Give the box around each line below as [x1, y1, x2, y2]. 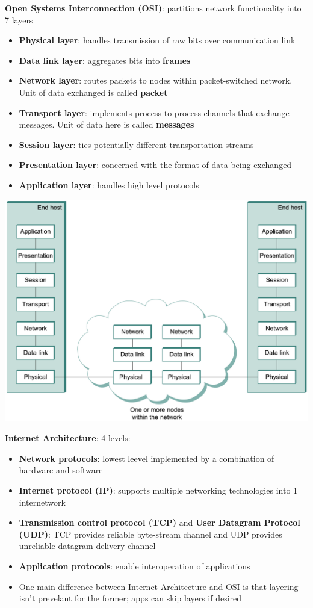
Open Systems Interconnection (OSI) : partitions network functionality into [5, 2, 302, 14]
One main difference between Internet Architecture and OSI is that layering [19, 580, 299, 592]
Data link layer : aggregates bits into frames [19, 54, 191, 66]
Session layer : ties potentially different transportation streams [19, 138, 254, 150]
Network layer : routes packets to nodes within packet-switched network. [19, 74, 293, 87]
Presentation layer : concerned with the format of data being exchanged [19, 158, 292, 171]
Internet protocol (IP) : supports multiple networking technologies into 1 [19, 484, 298, 497]
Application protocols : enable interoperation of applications [19, 560, 250, 572]
